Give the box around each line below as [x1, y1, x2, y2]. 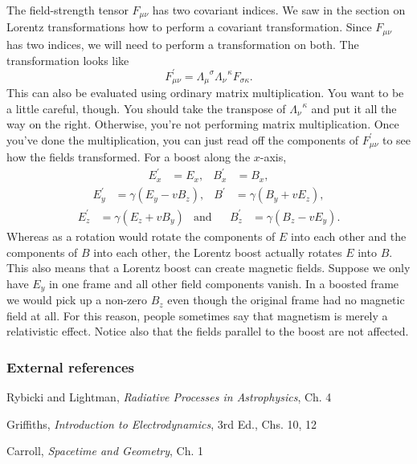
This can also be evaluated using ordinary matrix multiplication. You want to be [6, 84, 404, 101]
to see [382, 131, 411, 148]
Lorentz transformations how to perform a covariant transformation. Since [6, 18, 372, 35]
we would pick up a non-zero [6, 291, 148, 308]
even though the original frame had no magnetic [167, 291, 405, 308]
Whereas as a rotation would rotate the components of [6, 227, 276, 244]
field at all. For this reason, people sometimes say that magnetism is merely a [6, 307, 388, 324]
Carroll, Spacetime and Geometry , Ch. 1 [6, 442, 204, 459]
